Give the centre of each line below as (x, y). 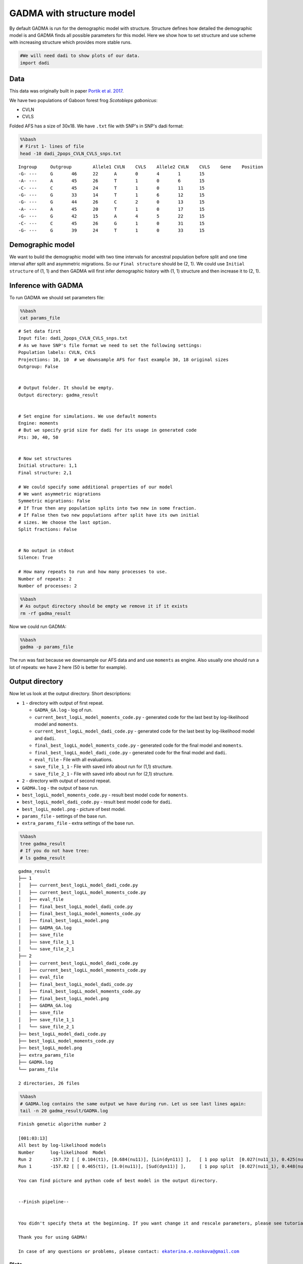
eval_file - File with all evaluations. (74, 759)
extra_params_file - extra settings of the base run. (78, 823)
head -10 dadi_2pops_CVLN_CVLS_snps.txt (70, 153)
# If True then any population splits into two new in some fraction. (108, 508)
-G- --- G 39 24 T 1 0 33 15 (112, 231)
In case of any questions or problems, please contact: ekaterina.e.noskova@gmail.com (129, 1252)
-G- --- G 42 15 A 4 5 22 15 (112, 216)
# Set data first (40, 331)
